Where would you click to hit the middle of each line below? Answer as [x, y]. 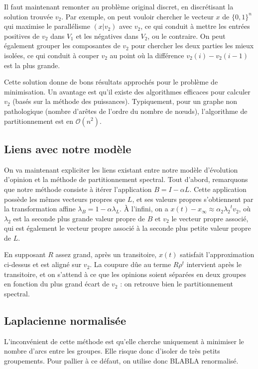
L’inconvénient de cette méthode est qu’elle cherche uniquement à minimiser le [124, 341]
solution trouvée [29, 16]
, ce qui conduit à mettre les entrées [195, 26]
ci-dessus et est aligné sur [43, 264]
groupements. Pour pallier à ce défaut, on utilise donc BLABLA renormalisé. [121, 360]
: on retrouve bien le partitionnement [177, 284]
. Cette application [218, 189]
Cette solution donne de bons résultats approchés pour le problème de [111, 82]
